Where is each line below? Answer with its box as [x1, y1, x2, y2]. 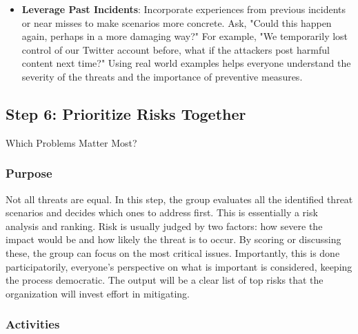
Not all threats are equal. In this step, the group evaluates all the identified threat [6, 191, 353, 206]
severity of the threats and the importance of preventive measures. [21, 69, 303, 83]
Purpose [6, 165, 52, 182]
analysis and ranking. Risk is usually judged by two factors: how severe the [6, 218, 323, 233]
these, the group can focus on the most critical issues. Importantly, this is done [6, 245, 340, 260]
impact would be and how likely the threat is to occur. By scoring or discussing [6, 232, 341, 247]
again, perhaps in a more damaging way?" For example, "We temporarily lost [21, 29, 348, 43]
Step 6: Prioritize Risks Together [6, 103, 246, 124]
